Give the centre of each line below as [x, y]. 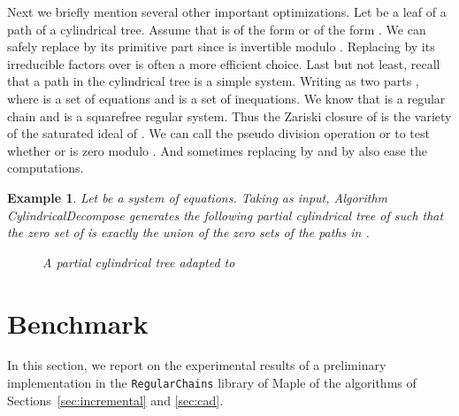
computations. [46, 168]
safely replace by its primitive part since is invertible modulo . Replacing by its [221, 46]
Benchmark [78, 323]
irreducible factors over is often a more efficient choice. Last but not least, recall [224, 63]
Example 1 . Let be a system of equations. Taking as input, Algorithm [198, 197]
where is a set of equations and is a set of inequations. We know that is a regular [226, 98]
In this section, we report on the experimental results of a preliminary [197, 365]
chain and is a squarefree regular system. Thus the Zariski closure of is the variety [229, 116]
